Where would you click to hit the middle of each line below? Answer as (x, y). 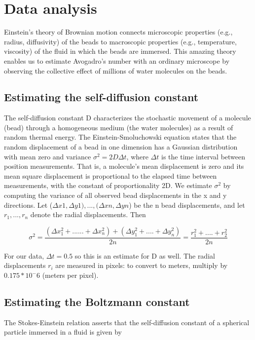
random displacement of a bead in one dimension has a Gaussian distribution (121, 147)
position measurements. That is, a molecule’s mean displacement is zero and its (124, 166)
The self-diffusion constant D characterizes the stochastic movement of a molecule (127, 118)
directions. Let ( (28, 205)
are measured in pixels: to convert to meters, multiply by (142, 265)
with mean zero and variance (48, 156)
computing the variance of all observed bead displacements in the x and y (115, 195)
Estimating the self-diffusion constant (101, 97)
